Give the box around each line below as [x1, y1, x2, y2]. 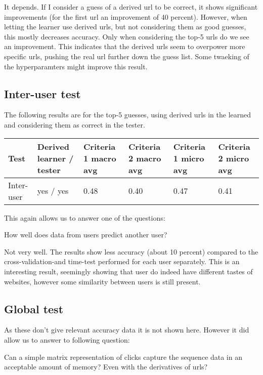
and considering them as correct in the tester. [4, 119, 145, 130]
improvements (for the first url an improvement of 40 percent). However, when [4, 11, 247, 22]
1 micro [173, 152, 204, 164]
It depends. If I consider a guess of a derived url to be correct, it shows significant [4, 2, 258, 12]
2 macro [128, 152, 161, 164]
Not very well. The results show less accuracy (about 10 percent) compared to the [4, 246, 258, 257]
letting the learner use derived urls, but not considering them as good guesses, [4, 21, 246, 32]
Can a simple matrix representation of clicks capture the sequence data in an [4, 351, 242, 362]
